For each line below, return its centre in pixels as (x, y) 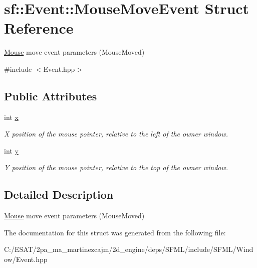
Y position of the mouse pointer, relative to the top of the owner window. (116, 167)
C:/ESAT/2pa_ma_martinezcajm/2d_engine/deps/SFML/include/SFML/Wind (129, 249)
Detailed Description (59, 194)
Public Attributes (51, 96)
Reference (39, 28)
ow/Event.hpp (26, 259)
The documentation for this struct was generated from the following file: (115, 232)
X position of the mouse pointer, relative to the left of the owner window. (116, 134)
